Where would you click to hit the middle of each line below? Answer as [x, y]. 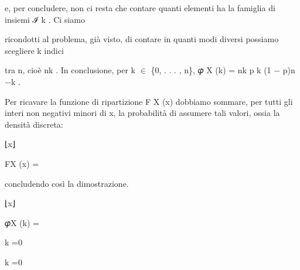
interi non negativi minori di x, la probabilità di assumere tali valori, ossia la [142, 113]
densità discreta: [34, 124]
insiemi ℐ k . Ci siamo [45, 19]
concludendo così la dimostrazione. [67, 183]
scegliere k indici [34, 50]
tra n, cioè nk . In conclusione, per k [70, 70]
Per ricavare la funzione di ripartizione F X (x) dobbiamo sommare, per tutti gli [149, 101]
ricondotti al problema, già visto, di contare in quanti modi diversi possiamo [142, 39]
